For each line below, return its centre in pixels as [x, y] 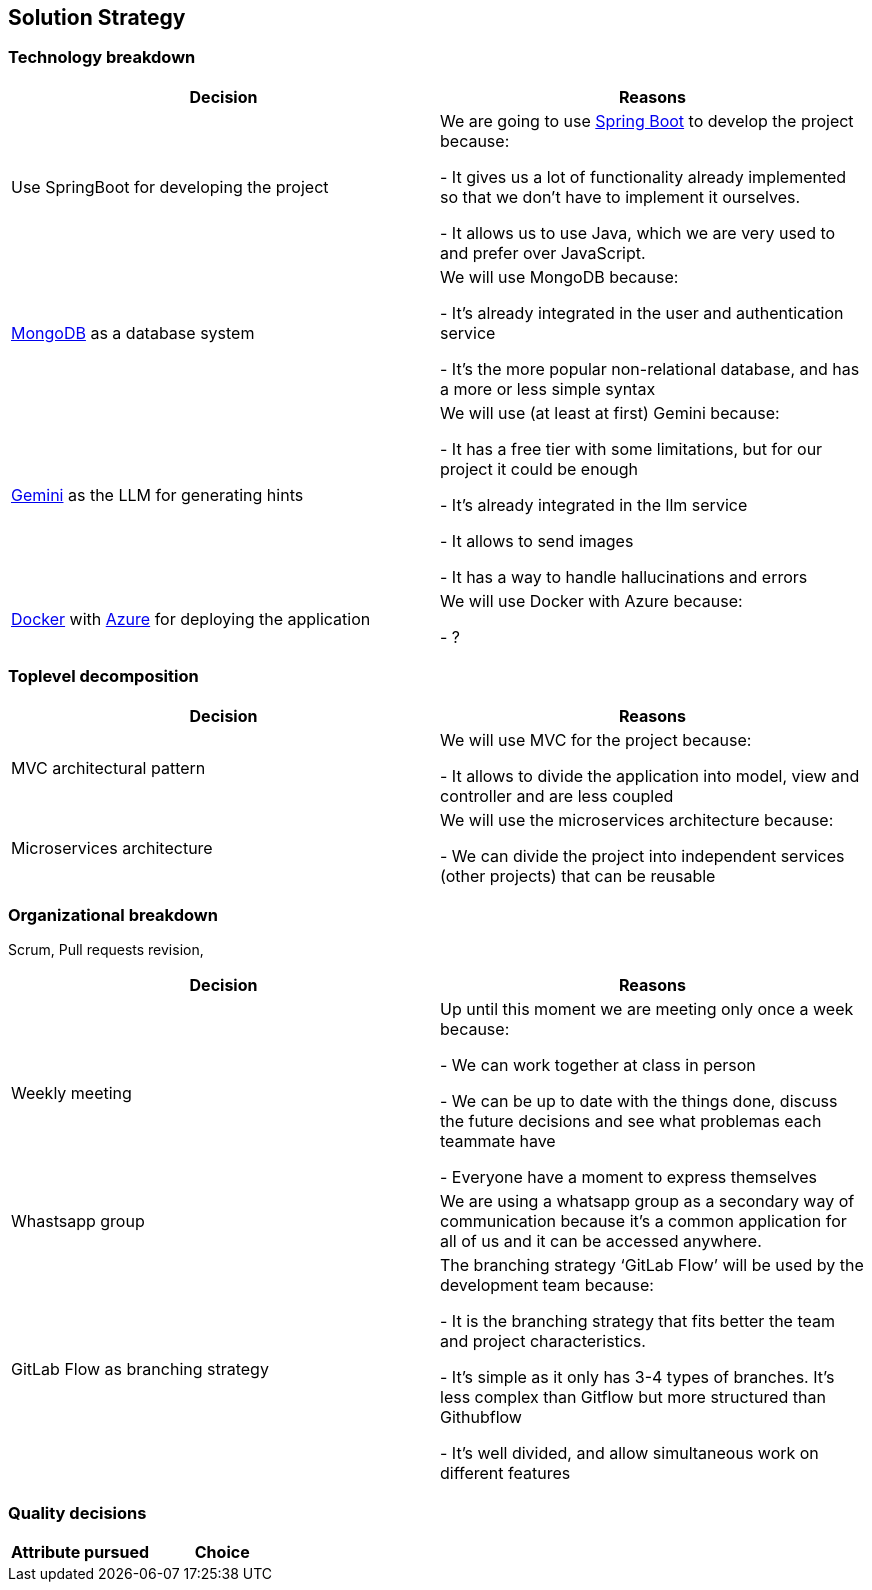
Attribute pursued [80, 1552]
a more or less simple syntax [548, 388]
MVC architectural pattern [108, 767]
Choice [222, 1552]
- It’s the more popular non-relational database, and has [650, 368]
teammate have [498, 1141]
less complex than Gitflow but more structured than [633, 1397]
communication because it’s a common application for [643, 1221]
